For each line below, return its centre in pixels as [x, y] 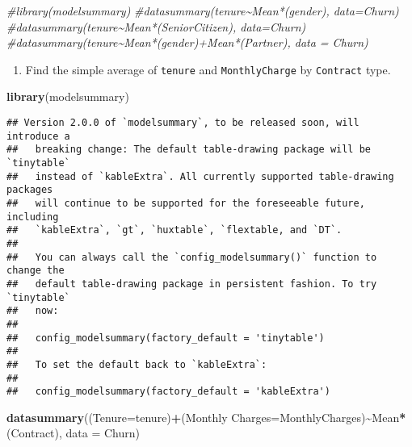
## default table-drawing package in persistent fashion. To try [192, 284]
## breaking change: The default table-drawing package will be [189, 150]
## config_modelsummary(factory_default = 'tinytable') [166, 338]
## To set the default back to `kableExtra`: [137, 364]
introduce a [38, 136]
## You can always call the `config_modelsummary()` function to [192, 257]
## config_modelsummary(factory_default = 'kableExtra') [168, 392]
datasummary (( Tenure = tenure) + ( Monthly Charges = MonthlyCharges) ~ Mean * [206, 417]
